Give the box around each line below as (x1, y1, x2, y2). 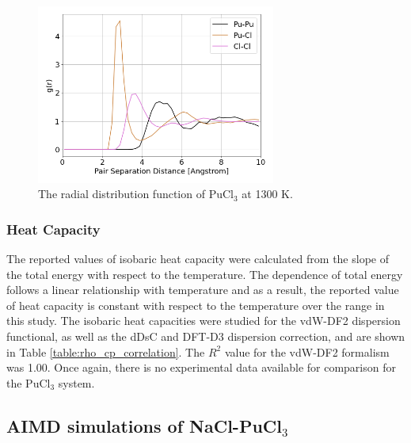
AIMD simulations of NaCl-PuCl (6, 413, 282, 437)
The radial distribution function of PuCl (38, 185, 234, 202)
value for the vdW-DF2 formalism (224, 343, 390, 360)
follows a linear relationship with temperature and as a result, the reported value (6, 281, 399, 298)
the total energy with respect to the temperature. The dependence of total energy (6, 265, 403, 282)
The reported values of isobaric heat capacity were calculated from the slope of (6, 250, 389, 266)
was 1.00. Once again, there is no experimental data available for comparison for (6, 359, 396, 376)
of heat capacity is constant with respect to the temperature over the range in (6, 296, 385, 313)
